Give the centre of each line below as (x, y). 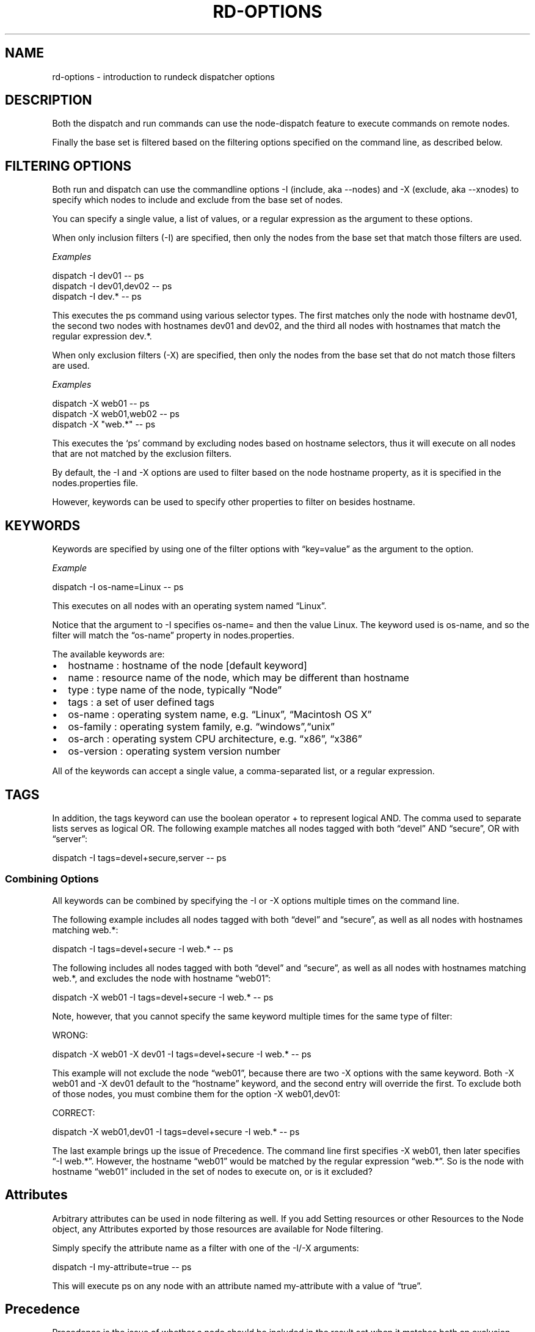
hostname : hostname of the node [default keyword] (187, 666)
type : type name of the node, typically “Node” (175, 690)
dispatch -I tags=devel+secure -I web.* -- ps (143, 949)
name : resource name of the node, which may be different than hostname (238, 678)
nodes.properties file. (95, 483)
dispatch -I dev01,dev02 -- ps (112, 286)
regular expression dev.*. (102, 336)
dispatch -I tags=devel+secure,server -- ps (139, 857)
